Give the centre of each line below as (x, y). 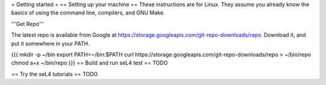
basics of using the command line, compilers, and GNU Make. (88, 13)
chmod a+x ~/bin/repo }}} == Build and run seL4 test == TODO (90, 63)
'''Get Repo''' (28, 24)
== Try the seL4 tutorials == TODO (55, 74)
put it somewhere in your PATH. (50, 43)
